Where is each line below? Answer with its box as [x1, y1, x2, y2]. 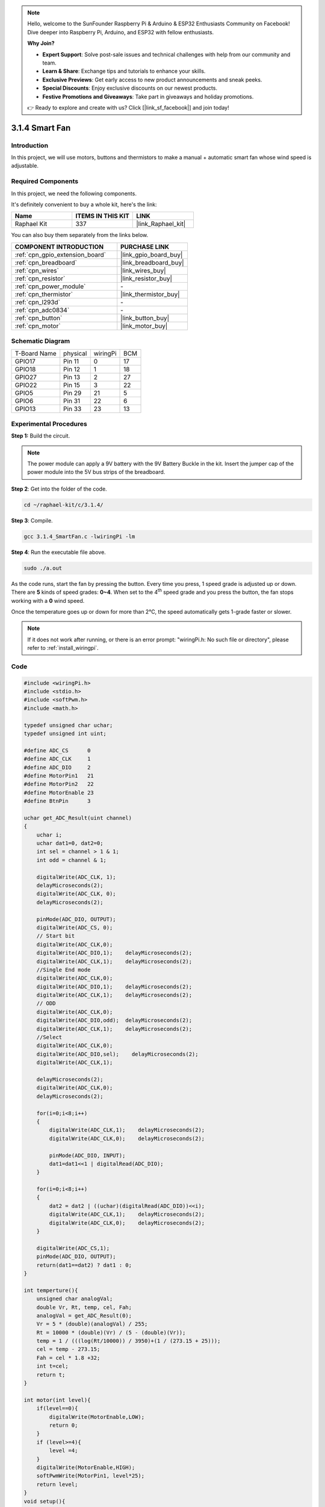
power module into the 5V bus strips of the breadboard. [27, 468, 166, 476]
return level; [36, 1480, 78, 1488]
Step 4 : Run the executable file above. [11, 549, 107, 556]
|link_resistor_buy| [120, 274, 173, 283]
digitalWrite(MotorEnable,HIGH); [36, 1464, 135, 1471]
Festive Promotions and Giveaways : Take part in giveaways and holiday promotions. [42, 93, 254, 100]
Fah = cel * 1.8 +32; [36, 1354, 101, 1361]
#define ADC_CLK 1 [23, 755, 91, 763]
